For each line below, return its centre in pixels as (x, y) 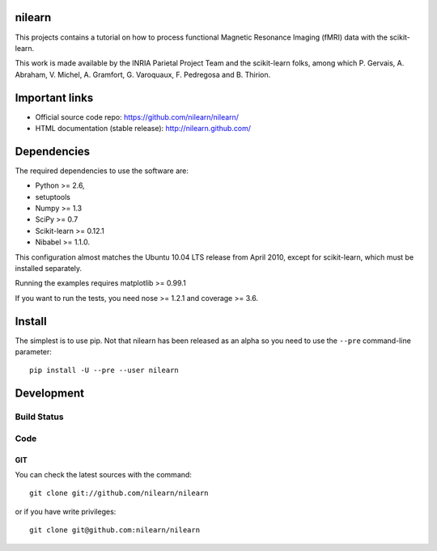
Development (50, 394)
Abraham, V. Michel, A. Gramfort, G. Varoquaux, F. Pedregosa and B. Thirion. (143, 74)
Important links (54, 97)
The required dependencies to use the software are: (102, 171)
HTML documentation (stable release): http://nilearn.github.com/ (143, 128)
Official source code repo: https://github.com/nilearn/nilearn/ (137, 117)
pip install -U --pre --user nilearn (104, 371)
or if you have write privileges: (66, 511)
